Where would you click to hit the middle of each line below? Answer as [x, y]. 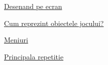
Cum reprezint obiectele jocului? [54, 23]
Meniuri [16, 40]
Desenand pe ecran [33, 6]
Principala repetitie [34, 56]
